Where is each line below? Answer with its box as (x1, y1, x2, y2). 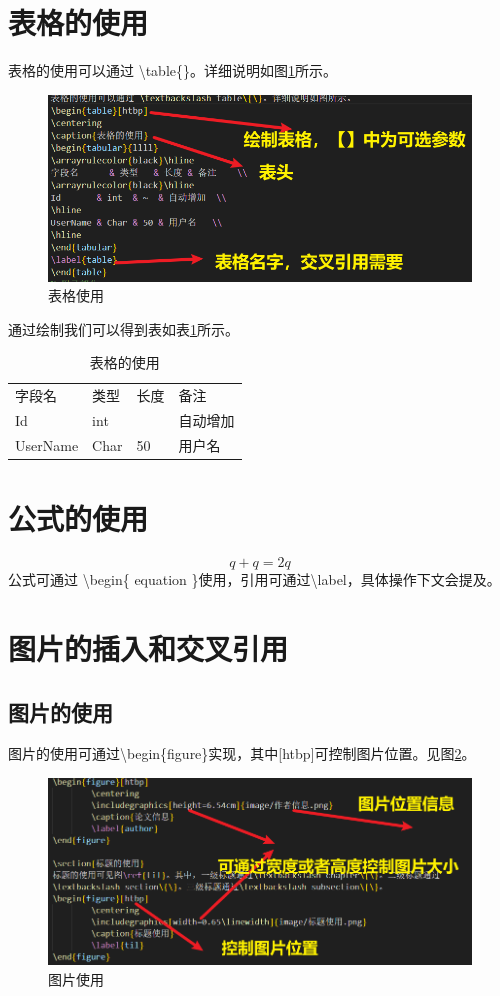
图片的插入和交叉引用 (8, 627, 289, 668)
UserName (15, 434, 79, 455)
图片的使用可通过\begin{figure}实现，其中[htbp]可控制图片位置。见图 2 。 (8, 743, 476, 764)
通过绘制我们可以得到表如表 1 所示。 (8, 318, 239, 339)
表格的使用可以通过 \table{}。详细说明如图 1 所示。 (8, 60, 337, 81)
